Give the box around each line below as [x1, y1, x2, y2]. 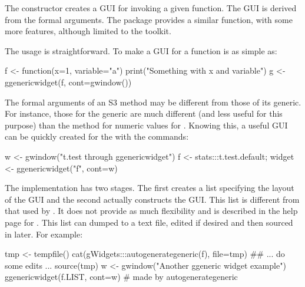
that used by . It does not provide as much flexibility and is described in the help [5, 204, 298, 217]
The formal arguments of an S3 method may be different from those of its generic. [5, 95, 301, 108]
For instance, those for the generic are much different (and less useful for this [5, 107, 283, 120]
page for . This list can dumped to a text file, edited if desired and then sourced [5, 216, 293, 228]
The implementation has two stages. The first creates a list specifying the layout [5, 182, 294, 194]
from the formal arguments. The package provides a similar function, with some [5, 13, 293, 25]
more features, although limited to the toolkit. [5, 25, 171, 37]
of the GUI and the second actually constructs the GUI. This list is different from [5, 193, 300, 205]
